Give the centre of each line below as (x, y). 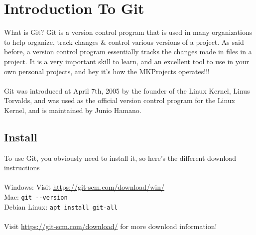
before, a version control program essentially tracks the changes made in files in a (128, 52)
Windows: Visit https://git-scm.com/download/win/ (84, 187)
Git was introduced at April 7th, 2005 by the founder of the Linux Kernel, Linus (127, 90)
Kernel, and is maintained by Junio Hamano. (73, 110)
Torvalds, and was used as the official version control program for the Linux (120, 100)
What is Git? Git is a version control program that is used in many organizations (128, 32)
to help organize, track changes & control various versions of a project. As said (124, 42)
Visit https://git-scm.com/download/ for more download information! (111, 226)
